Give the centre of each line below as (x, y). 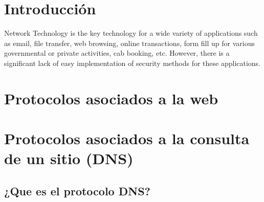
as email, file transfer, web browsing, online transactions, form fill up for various (129, 43)
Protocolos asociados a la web (111, 98)
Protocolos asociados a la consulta (127, 138)
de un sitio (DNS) (69, 158)
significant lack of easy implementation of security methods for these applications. (133, 63)
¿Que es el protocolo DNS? (77, 190)
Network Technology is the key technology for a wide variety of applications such (131, 33)
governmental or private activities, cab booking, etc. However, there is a (117, 53)
